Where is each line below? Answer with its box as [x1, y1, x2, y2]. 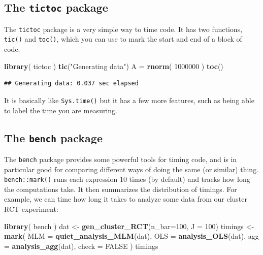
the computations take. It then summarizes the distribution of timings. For [4, 183, 237, 194]
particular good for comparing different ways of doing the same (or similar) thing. [4, 164, 259, 174]
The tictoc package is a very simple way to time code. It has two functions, [4, 23, 243, 34]
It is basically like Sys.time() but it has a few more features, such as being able [4, 94, 254, 105]
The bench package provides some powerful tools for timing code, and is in [4, 153, 237, 164]
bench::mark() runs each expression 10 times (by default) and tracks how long [4, 174, 250, 184]
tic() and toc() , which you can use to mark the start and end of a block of [4, 34, 242, 44]
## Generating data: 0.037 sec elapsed [4, 80, 139, 87]
